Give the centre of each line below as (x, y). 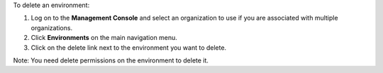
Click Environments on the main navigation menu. (104, 38)
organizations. (52, 27)
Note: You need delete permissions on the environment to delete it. (111, 60)
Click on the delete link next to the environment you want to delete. (129, 47)
